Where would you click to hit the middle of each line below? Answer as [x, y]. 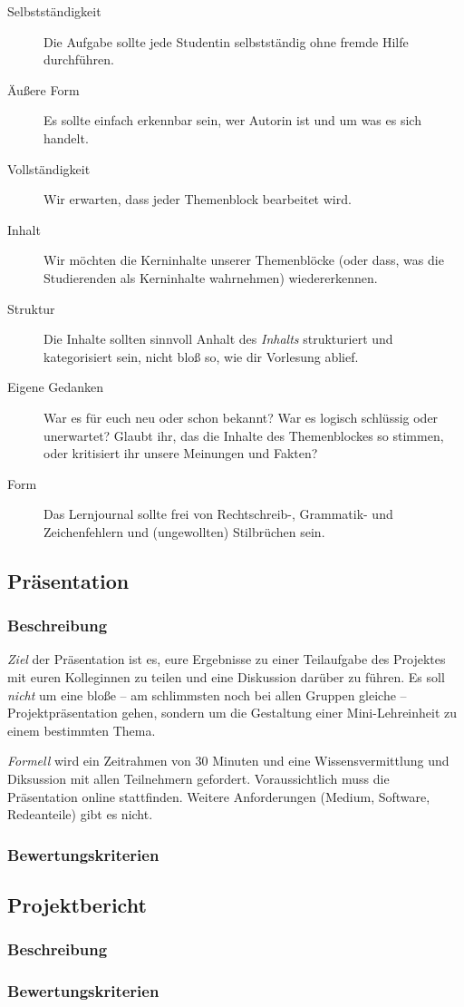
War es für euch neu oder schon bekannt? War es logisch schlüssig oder [241, 417]
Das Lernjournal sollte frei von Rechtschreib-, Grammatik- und [218, 514]
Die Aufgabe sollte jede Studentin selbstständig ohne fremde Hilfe [226, 41]
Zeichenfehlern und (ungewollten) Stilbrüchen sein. [184, 531]
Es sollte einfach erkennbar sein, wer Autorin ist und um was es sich [232, 120]
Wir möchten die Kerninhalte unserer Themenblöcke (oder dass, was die [244, 260]
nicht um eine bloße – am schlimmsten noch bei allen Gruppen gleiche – [207, 694]
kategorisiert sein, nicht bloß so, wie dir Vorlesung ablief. [201, 356]
